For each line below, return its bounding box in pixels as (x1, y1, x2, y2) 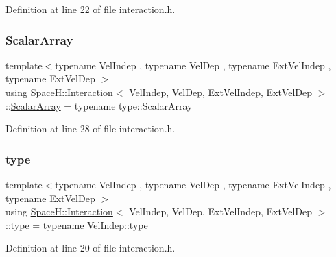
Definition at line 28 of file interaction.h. (5, 121, 176, 136)
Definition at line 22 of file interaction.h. (5, 2, 176, 16)
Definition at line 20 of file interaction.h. (5, 241, 176, 255)
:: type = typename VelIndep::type (5, 217, 148, 232)
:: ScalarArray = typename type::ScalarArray (5, 98, 193, 112)
